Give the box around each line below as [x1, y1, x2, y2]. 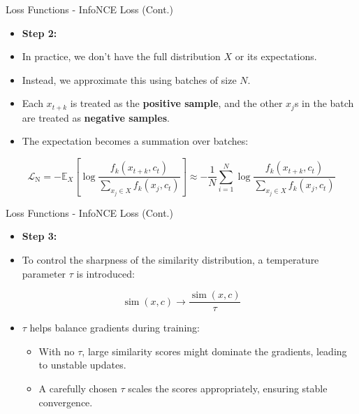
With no [38, 343, 75, 358]
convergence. [38, 394, 93, 409]
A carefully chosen [38, 380, 117, 395]
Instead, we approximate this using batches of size [22, 72, 237, 87]
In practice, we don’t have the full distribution [22, 49, 221, 64]
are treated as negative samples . [22, 110, 170, 124]
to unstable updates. [38, 357, 126, 372]
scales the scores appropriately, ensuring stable [128, 380, 328, 395]
